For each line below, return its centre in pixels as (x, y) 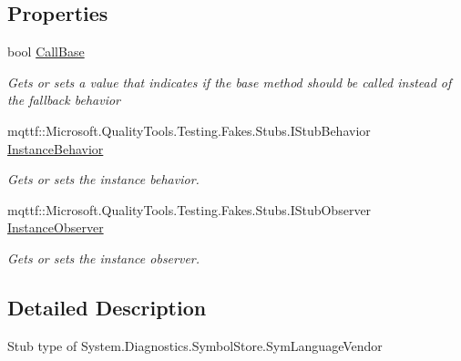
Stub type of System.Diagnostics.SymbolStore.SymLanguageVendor (195, 345)
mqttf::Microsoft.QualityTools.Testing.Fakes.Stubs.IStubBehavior (189, 130)
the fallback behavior (64, 100)
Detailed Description (107, 307)
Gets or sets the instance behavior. (103, 179)
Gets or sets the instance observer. (104, 258)
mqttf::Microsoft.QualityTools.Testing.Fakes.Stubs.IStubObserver (190, 209)
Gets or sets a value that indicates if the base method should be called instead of (230, 82)
